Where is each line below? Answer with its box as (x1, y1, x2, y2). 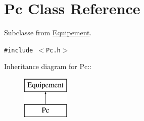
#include (4, 46, 33, 54)
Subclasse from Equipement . (4, 27, 92, 38)
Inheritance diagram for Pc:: (4, 61, 91, 72)
